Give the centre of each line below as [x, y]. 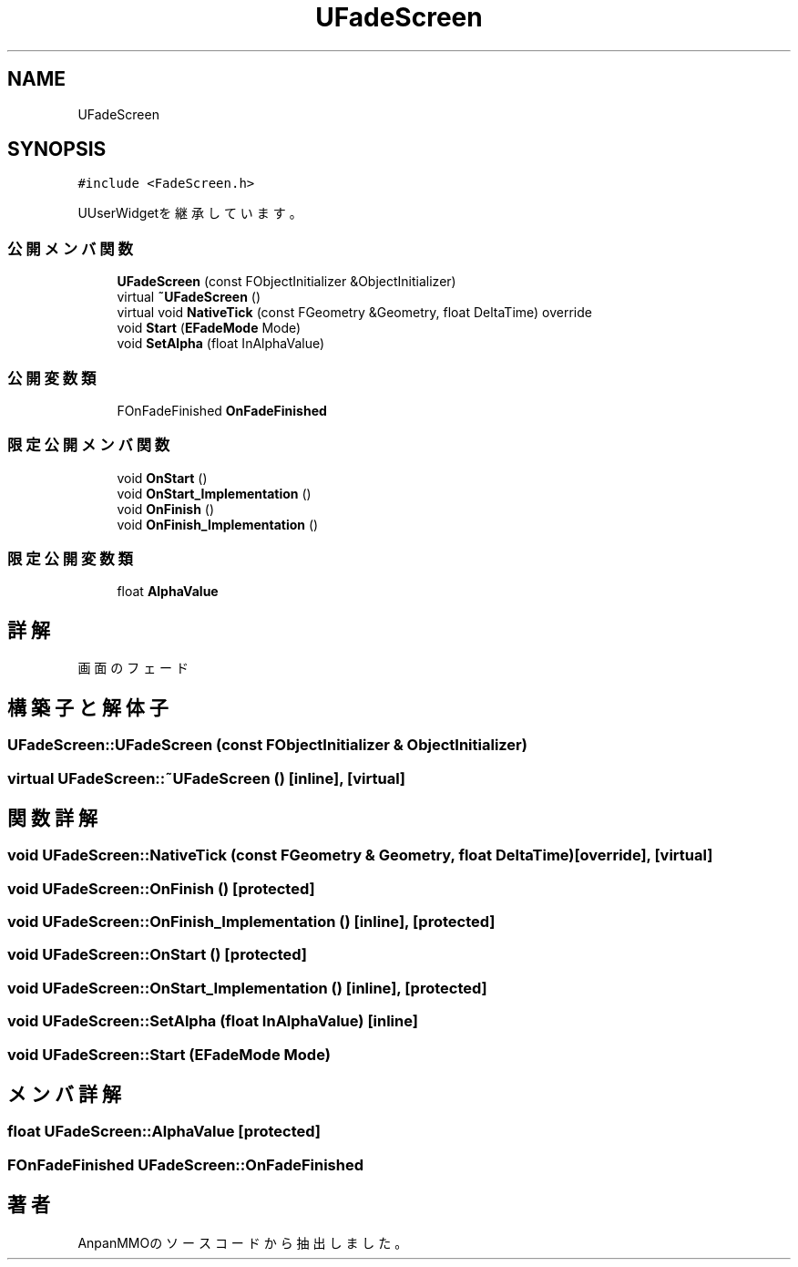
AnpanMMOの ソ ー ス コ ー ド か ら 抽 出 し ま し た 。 [243, 1242]
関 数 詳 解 [52, 818]
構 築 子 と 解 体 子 [88, 707]
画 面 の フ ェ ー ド [133, 668]
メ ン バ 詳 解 [64, 1095]
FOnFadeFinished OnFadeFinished [222, 410]
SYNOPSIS [57, 149]
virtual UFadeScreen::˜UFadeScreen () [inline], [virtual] [207, 778]
